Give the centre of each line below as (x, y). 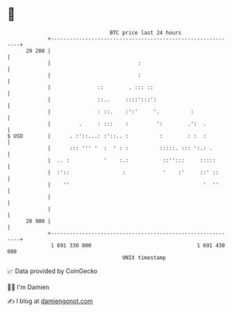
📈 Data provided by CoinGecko (52, 271)
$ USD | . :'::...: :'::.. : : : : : (107, 136)
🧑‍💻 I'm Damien (28, 287)
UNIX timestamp (144, 257)
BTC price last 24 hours (146, 33)
